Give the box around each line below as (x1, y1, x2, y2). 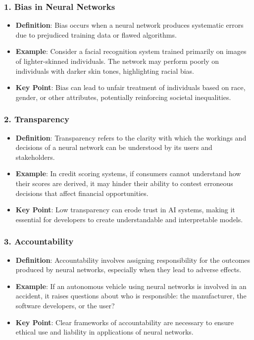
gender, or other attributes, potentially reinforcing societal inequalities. (15, 92, 231, 102)
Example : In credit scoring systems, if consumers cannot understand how (15, 168, 241, 179)
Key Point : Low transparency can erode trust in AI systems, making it (15, 204, 235, 215)
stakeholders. (15, 151, 55, 162)
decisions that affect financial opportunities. (15, 188, 149, 198)
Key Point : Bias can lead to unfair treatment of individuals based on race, (15, 82, 246, 93)
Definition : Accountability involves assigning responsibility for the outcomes (15, 254, 251, 265)
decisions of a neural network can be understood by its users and (15, 142, 212, 152)
